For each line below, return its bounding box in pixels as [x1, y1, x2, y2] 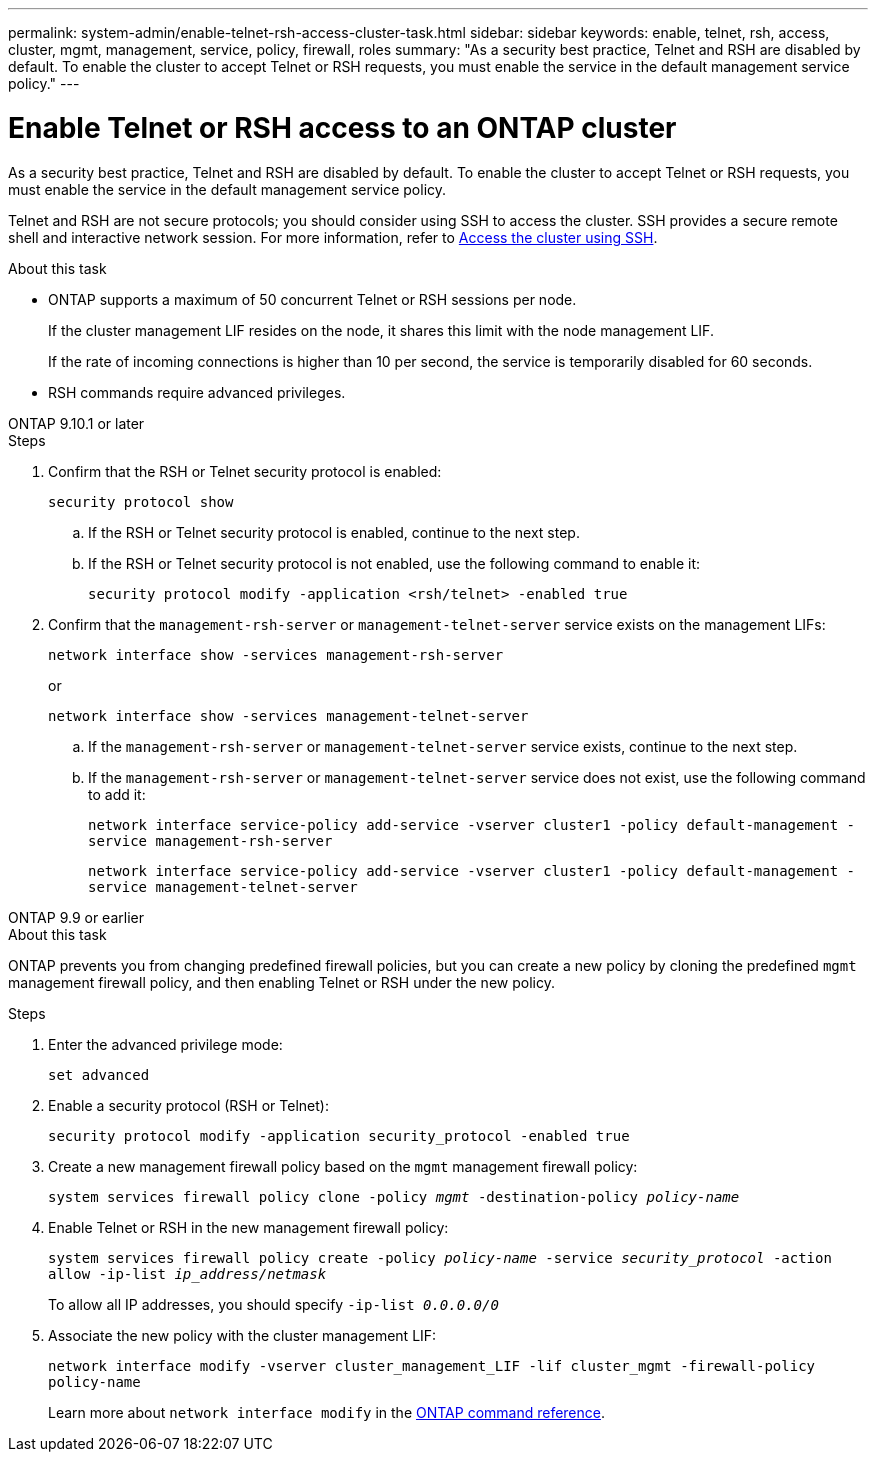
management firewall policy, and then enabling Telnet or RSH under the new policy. [8, 973, 555, 991]
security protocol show [48, 493, 234, 510]
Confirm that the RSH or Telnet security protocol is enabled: [48, 462, 442, 480]
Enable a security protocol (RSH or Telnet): [48, 1096, 329, 1114]
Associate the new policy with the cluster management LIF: [48, 1326, 437, 1344]
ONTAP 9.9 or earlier [8, 908, 144, 926]
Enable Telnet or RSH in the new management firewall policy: [48, 1218, 449, 1236]
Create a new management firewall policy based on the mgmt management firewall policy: [48, 1157, 638, 1175]
